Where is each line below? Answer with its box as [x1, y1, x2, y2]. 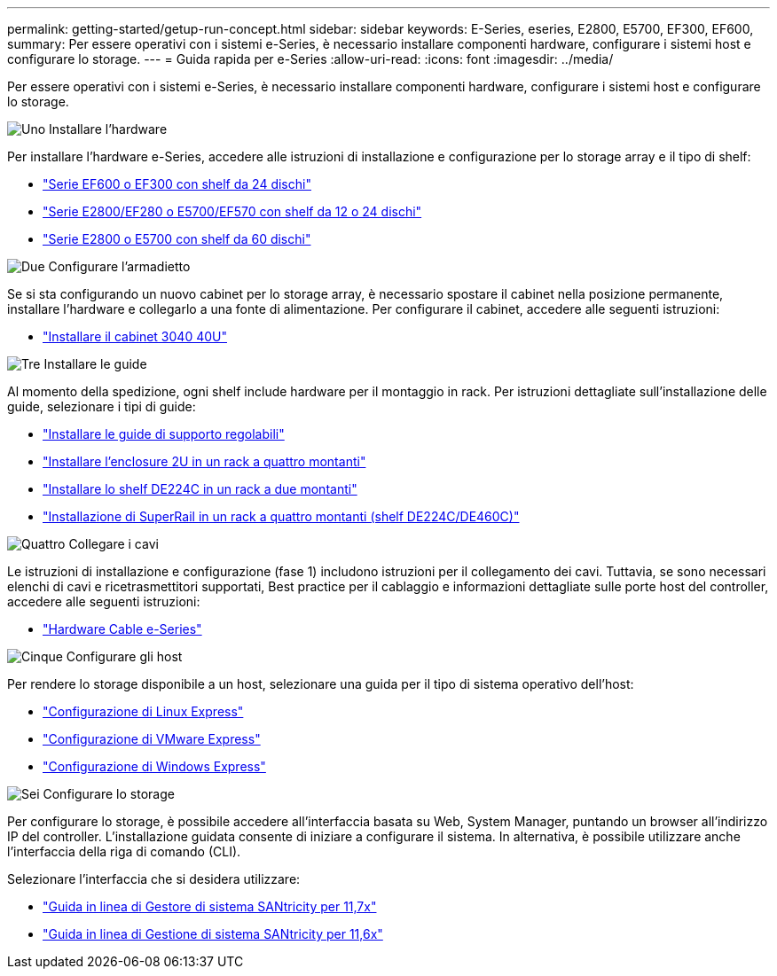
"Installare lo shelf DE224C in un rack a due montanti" [43, 481, 357, 496]
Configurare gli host [66, 649, 183, 664]
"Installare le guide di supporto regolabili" [43, 426, 285, 441]
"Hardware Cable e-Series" [43, 621, 202, 636]
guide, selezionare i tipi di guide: [7, 399, 196, 414]
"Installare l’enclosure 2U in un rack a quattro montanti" [43, 454, 366, 469]
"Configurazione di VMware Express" [43, 731, 261, 746]
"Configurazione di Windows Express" [43, 759, 266, 774]
